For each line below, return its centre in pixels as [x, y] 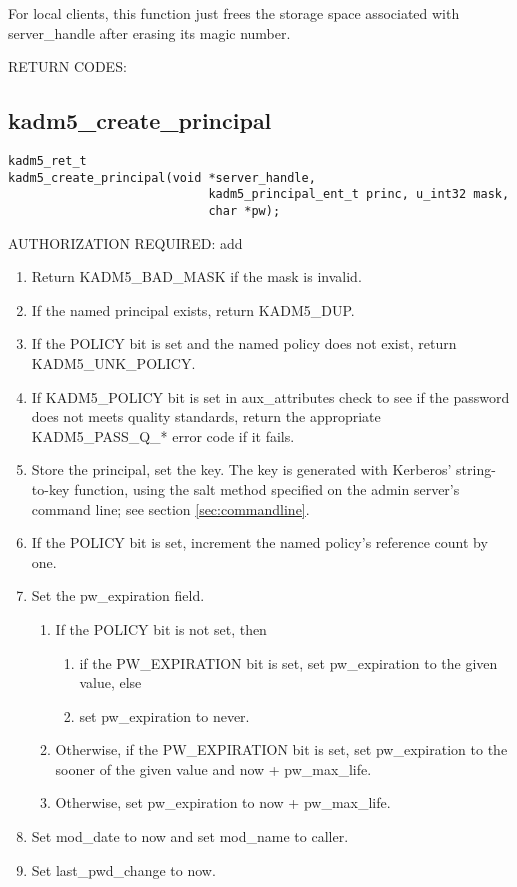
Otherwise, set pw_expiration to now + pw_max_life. [223, 802]
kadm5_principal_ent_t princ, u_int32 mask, [359, 194]
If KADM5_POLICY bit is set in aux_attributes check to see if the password [270, 396]
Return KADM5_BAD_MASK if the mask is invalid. [196, 276]
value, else [110, 682]
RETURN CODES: [67, 66]
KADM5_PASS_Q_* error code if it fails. [163, 435]
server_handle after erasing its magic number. [149, 32]
